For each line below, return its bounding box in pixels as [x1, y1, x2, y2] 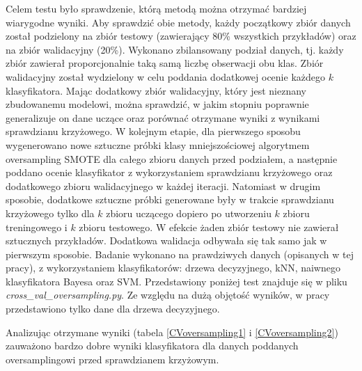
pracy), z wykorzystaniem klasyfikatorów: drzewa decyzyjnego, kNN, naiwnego [6, 260, 340, 275]
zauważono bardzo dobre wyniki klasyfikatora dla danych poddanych [6, 338, 299, 353]
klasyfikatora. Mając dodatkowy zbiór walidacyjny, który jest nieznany [6, 83, 306, 97]
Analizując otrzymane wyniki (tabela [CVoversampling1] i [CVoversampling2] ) [6, 324, 338, 339]
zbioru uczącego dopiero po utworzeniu [106, 205, 271, 220]
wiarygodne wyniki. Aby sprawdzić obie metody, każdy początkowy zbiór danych [6, 15, 351, 29]
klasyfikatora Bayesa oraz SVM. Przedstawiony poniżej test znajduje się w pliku [6, 274, 347, 288]
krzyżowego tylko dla [6, 205, 95, 220]
